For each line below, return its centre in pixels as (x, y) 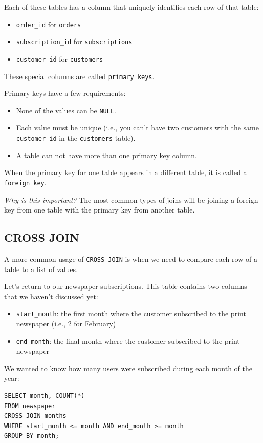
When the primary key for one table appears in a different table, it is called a (126, 172)
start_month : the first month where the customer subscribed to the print (131, 313)
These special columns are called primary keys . (79, 76)
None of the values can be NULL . (66, 110)
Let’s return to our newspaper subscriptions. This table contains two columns (126, 286)
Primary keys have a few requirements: (65, 93)
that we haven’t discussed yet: (51, 296)
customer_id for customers (60, 58)
